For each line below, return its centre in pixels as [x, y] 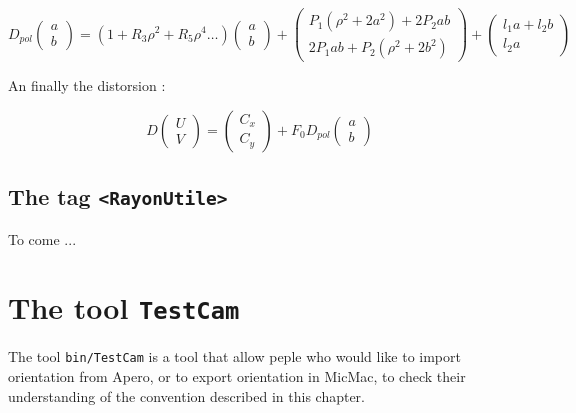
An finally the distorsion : [87, 85]
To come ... [42, 238]
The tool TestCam [124, 307]
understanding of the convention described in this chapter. [186, 395]
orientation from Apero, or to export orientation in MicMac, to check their [237, 376]
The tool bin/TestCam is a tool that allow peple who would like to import [234, 356]
